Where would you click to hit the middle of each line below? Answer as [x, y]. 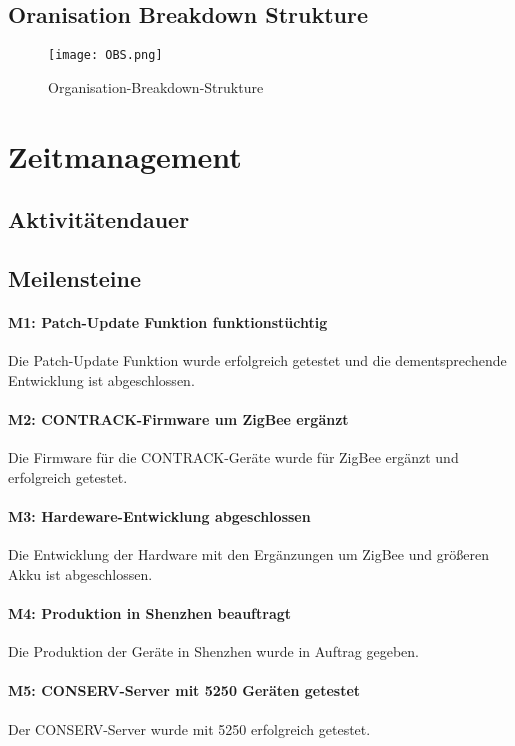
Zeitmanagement [125, 155]
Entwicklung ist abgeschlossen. [101, 379]
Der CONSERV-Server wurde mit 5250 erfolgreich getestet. [189, 728]
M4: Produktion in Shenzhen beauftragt [150, 612]
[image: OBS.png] [105, 55]
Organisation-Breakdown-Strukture [156, 86]
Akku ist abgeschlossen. [80, 573]
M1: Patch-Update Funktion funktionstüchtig [168, 321]
